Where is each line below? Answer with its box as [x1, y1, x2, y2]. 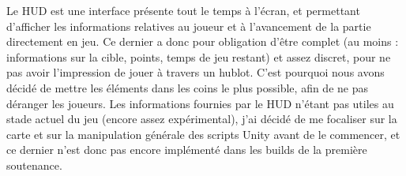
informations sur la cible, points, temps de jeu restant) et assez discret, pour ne [6, 48, 391, 65]
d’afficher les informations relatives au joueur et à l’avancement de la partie [6, 17, 371, 34]
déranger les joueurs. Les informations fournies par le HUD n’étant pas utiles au [6, 95, 394, 111]
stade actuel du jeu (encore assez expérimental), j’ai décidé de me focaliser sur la [6, 110, 397, 127]
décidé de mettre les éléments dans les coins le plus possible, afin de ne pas [6, 79, 368, 95]
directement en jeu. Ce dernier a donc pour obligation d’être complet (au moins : [6, 33, 399, 50]
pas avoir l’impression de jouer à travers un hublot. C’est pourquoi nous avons [6, 64, 385, 81]
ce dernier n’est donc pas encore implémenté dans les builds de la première [6, 141, 367, 158]
